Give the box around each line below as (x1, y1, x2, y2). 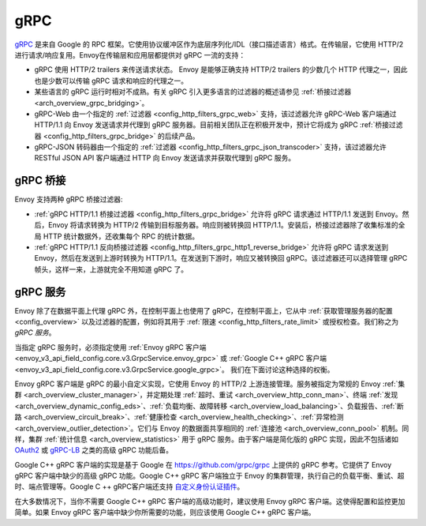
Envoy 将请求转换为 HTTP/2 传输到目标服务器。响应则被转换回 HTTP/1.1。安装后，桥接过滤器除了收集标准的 (47, 220, 398, 230)
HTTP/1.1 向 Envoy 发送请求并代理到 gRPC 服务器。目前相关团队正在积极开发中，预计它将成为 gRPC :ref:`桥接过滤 (34, 120, 403, 130)
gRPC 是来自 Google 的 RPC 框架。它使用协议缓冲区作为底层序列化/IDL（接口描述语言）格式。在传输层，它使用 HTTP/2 (14, 39, 404, 49)
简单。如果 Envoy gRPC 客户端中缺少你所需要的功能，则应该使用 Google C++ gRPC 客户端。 (14, 508, 316, 517)
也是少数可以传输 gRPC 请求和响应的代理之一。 (34, 76, 189, 85)
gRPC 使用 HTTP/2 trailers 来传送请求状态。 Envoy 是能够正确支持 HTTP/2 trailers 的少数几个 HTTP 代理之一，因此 (34, 65, 408, 74)
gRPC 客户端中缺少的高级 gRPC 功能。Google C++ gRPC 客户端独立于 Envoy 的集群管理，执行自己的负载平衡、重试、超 (14, 471, 405, 481)
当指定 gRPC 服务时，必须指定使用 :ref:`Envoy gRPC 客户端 (14, 342, 207, 351)
